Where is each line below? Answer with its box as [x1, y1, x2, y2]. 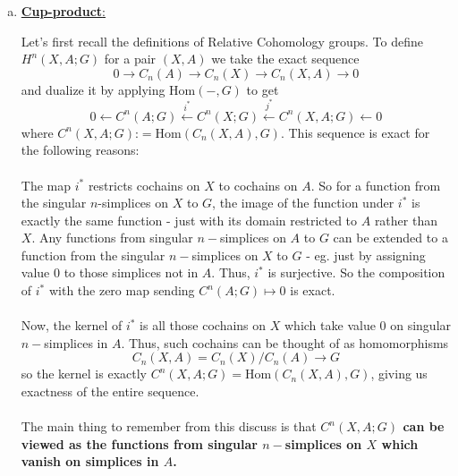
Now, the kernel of [21, 316, 123, 335]
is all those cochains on [140, 316, 267, 335]
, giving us [370, 364, 428, 383]
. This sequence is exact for [280, 123, 430, 141]
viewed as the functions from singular [21, 434, 258, 453]
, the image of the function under [212, 193, 394, 212]
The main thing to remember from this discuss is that [21, 417, 317, 436]
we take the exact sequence [211, 49, 360, 68]
